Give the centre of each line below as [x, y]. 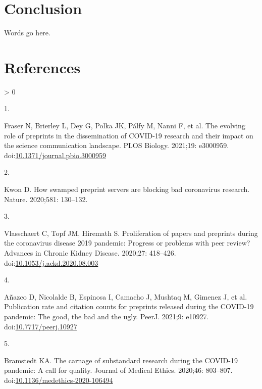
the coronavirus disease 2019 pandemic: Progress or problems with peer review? [127, 243]
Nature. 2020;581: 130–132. [46, 199]
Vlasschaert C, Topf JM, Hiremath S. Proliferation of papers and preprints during [131, 233]
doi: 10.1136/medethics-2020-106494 [59, 380]
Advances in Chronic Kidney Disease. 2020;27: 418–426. [90, 252]
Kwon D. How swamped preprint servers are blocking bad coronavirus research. [127, 189]
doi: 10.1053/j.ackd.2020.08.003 [51, 262]
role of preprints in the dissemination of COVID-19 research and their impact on [129, 135]
